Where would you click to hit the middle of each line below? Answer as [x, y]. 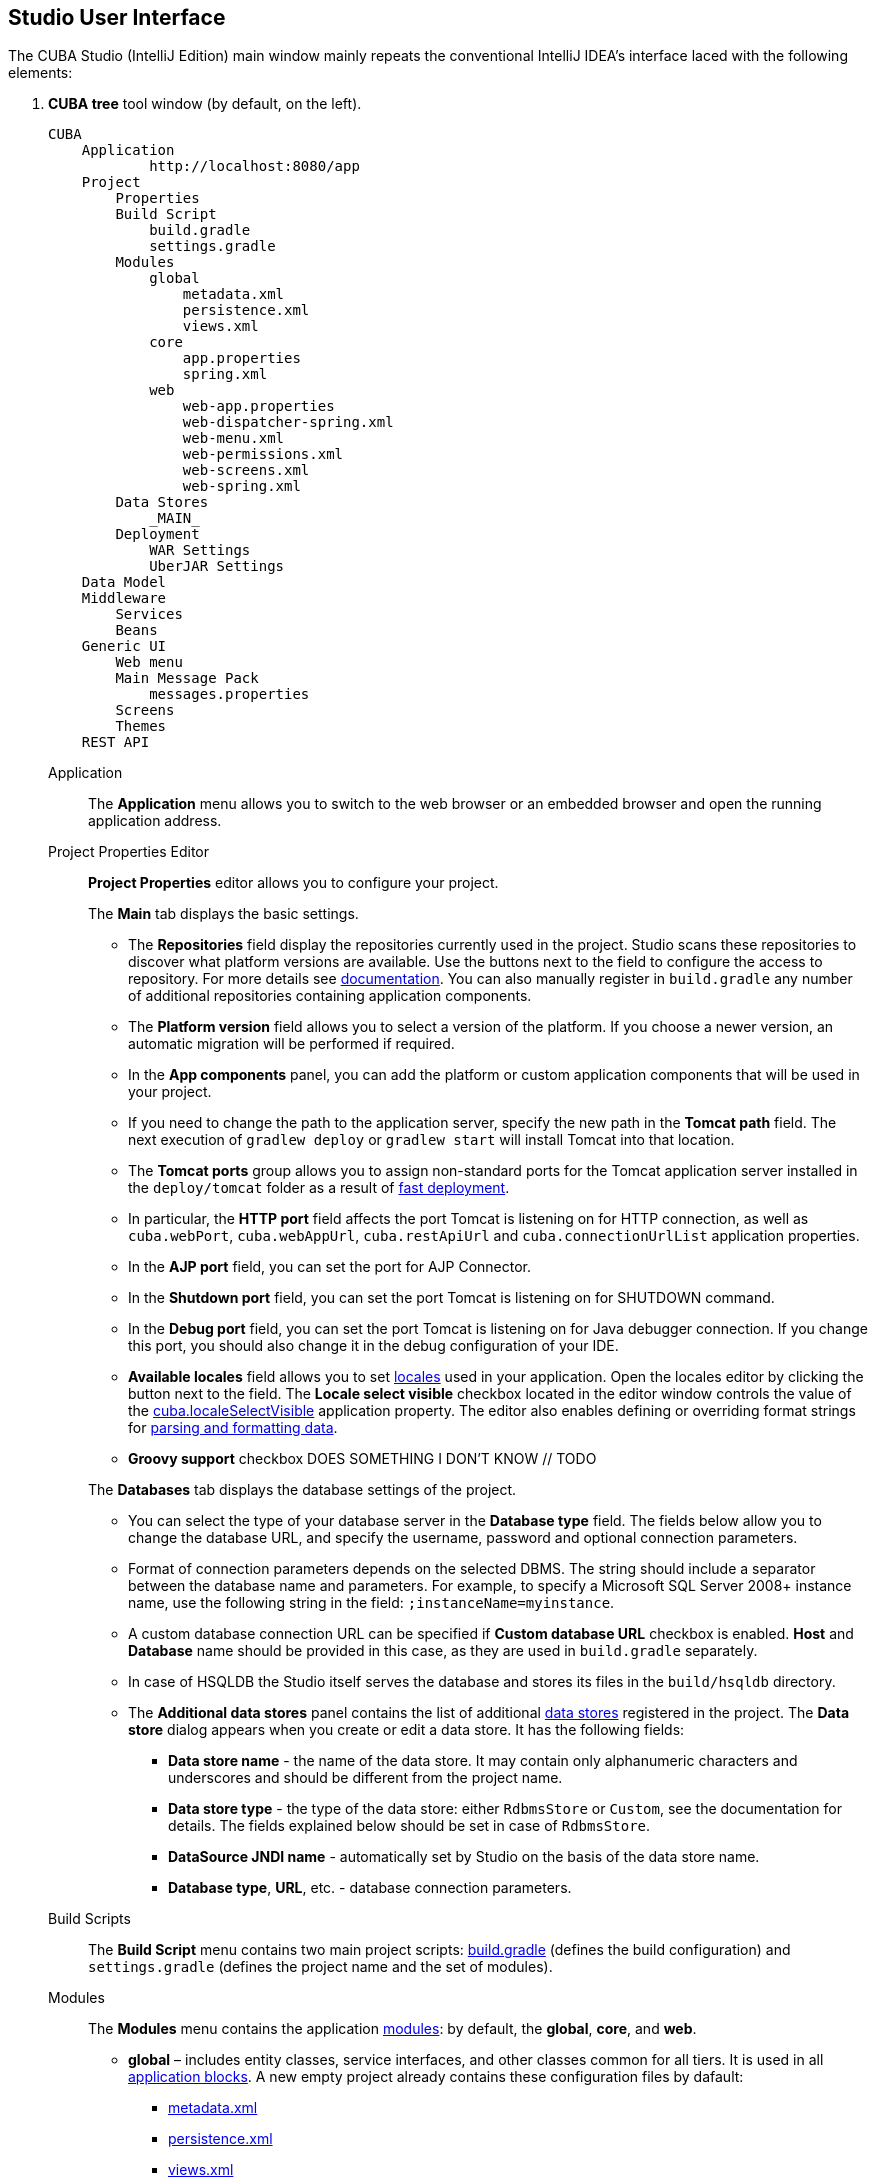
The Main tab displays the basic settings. [223, 914]
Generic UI [124, 646]
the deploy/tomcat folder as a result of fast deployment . [319, 1188]
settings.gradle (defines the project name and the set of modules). [320, 1967]
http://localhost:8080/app [254, 166]
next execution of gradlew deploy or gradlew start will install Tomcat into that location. [431, 1140]
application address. [155, 821]
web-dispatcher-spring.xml [288, 422]
